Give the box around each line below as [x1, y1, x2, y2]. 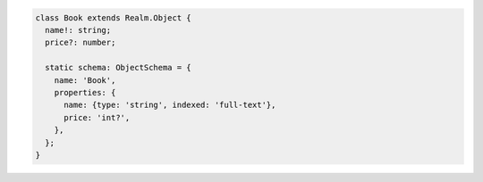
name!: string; [45, 25, 112, 35]
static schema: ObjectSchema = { [45, 62, 191, 73]
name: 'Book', [54, 75, 116, 85]
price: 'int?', [64, 112, 131, 122]
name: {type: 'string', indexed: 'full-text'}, [64, 100, 276, 111]
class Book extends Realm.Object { [35, 12, 191, 22]
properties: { [54, 87, 116, 97]
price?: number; [45, 37, 116, 48]
